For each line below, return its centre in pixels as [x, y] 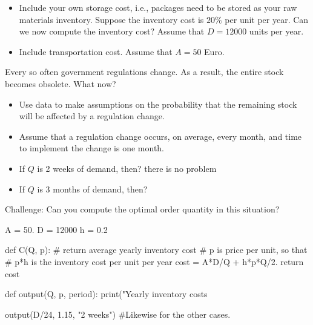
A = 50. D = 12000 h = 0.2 [56, 229]
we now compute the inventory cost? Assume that [112, 31]
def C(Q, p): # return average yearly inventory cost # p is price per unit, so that [156, 250]
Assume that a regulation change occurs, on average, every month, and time [160, 136]
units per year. [276, 31]
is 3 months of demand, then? [92, 189]
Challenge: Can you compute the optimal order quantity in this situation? [142, 209]
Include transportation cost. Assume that [96, 51]
